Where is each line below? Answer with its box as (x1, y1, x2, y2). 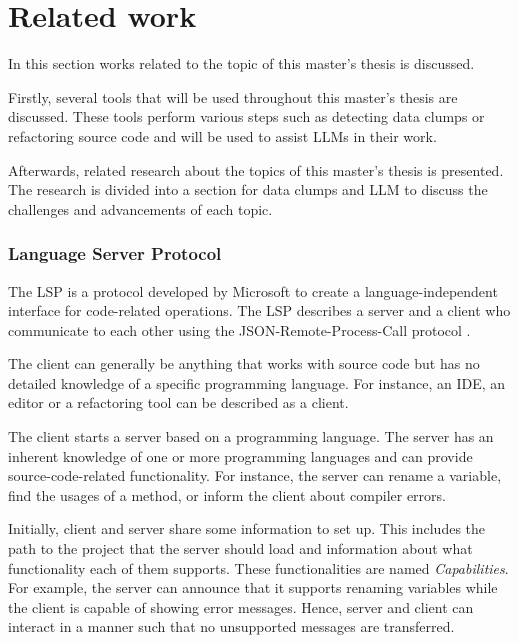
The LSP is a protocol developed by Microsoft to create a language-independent (8, 280, 498, 301)
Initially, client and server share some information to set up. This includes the (8, 518, 486, 539)
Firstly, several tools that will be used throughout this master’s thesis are (8, 86, 458, 107)
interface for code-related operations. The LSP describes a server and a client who (8, 300, 511, 321)
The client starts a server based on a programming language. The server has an (8, 426, 494, 447)
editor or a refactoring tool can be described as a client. (8, 392, 349, 413)
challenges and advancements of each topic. (8, 198, 273, 219)
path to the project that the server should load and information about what (8, 538, 473, 559)
